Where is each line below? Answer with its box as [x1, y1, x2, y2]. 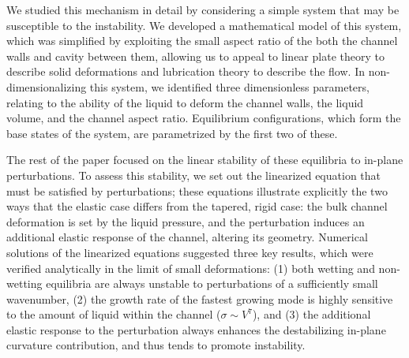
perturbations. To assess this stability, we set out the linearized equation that [6, 166, 381, 183]
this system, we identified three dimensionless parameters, [89, 78, 370, 95]
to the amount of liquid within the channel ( [6, 306, 221, 323]
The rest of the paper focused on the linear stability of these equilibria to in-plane [6, 151, 403, 168]
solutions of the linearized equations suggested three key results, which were [6, 244, 373, 260]
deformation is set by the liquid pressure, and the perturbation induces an [6, 213, 365, 229]
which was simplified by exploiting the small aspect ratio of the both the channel [6, 32, 398, 49]
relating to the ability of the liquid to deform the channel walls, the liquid [6, 94, 364, 110]
